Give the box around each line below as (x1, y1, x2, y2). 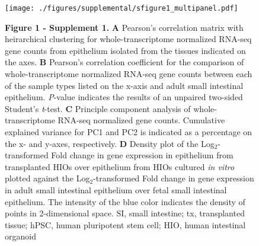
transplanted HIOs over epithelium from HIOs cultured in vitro (5, 160, 235, 172)
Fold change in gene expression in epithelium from (51, 149, 234, 161)
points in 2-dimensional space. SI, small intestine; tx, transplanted (5, 207, 245, 219)
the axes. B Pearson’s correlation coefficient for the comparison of (5, 56, 244, 68)
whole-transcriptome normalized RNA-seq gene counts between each (5, 68, 252, 80)
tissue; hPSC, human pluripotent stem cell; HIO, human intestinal (5, 218, 246, 231)
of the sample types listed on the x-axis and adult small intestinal (5, 79, 244, 91)
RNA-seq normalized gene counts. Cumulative (57, 114, 225, 126)
